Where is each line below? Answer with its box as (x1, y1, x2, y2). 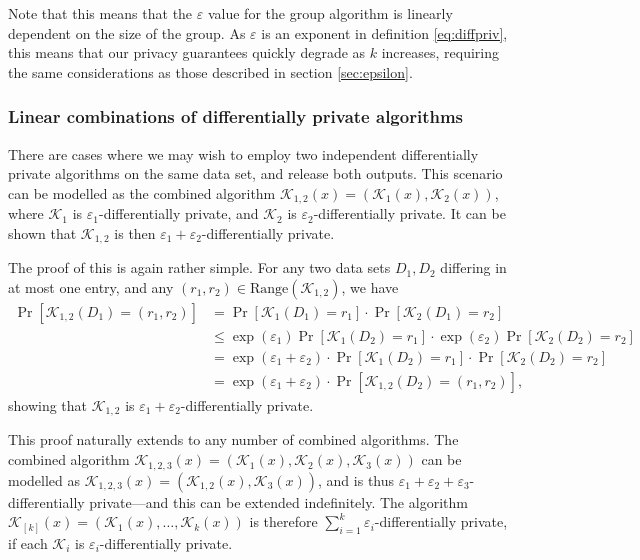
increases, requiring (381, 42, 500, 63)
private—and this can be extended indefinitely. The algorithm (89, 491, 468, 512)
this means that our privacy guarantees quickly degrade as (8, 42, 366, 63)
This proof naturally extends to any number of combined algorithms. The (8, 429, 459, 450)
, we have (341, 276, 399, 297)
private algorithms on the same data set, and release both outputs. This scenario (8, 163, 503, 184)
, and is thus (318, 469, 395, 490)
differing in (440, 257, 507, 278)
